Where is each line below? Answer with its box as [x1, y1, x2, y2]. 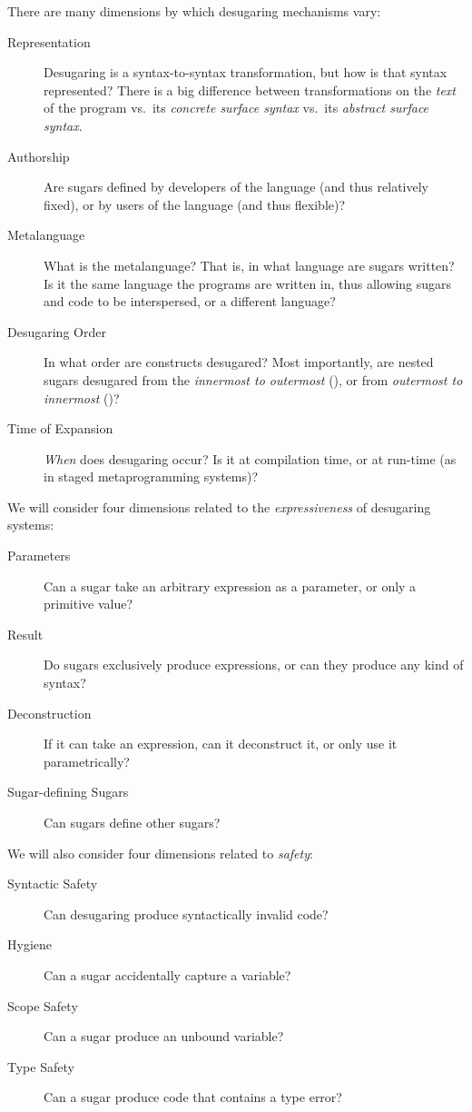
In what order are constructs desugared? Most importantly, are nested [44, 352, 434, 372]
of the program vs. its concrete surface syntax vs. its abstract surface [44, 98, 429, 117]
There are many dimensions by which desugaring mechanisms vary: [7, 2, 381, 20]
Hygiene [7, 935, 52, 954]
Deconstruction [7, 703, 92, 722]
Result [7, 624, 44, 643]
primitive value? [44, 594, 133, 613]
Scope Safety [7, 996, 78, 1015]
